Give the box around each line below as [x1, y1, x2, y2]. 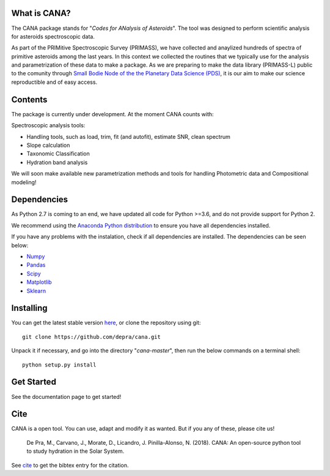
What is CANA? [11, 8, 71, 18]
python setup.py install [22, 361, 97, 368]
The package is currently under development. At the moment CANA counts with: [11, 110, 214, 117]
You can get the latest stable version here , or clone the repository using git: [11, 319, 201, 327]
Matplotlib [26, 278, 52, 286]
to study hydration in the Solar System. [26, 447, 125, 455]
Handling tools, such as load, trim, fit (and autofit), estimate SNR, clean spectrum [26, 133, 230, 140]
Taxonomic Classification [26, 150, 90, 157]
